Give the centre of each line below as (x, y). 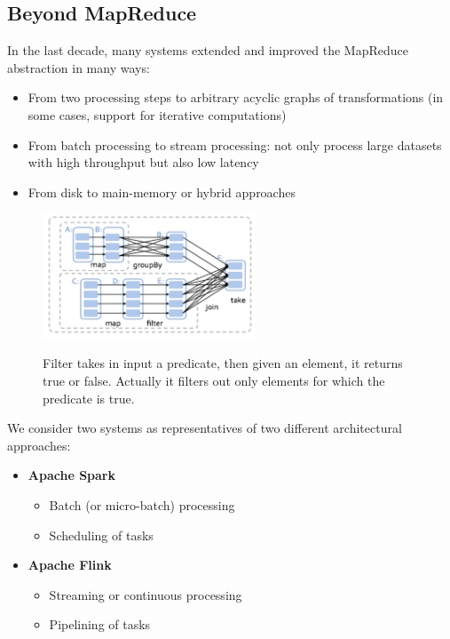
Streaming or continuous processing (146, 594)
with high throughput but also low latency (143, 162)
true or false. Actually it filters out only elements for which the (214, 381)
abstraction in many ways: (79, 67)
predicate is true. (89, 398)
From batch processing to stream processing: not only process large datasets (235, 144)
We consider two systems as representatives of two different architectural (205, 428)
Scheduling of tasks (101, 535)
